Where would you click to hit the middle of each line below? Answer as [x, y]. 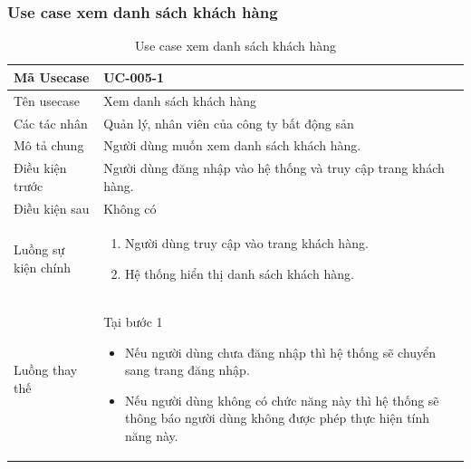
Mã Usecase [52, 77]
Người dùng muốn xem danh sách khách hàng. [232, 145]
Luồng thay [46, 370]
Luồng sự [39, 249]
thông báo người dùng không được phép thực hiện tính [277, 418]
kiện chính [43, 268]
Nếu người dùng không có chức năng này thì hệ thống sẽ [282, 400]
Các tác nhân [51, 123]
